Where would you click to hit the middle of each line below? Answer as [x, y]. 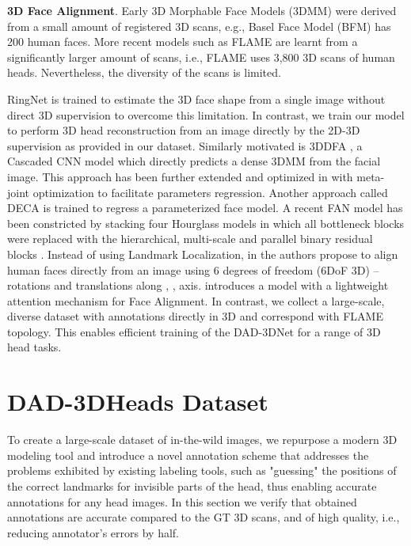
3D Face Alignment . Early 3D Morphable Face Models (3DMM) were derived [202, 10]
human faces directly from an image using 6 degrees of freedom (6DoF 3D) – [193, 269]
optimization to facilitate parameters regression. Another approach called [210, 192]
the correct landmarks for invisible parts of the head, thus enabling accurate [192, 485]
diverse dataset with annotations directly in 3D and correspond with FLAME [195, 316]
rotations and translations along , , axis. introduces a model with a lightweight [198, 285]
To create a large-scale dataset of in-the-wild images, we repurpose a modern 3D [202, 440]
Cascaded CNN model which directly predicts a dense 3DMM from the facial [194, 161]
